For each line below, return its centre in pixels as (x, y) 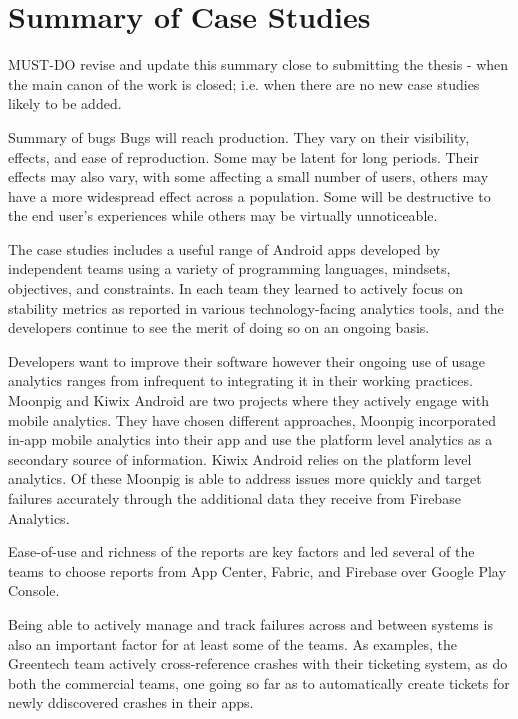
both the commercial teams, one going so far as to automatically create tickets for (259, 682)
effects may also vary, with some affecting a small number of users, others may (248, 176)
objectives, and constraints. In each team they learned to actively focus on (235, 288)
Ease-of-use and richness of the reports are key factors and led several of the (241, 551)
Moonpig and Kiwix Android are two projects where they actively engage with (248, 400)
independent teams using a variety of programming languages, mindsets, (229, 268)
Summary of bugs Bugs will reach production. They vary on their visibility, (239, 136)
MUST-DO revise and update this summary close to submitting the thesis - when (258, 64)
